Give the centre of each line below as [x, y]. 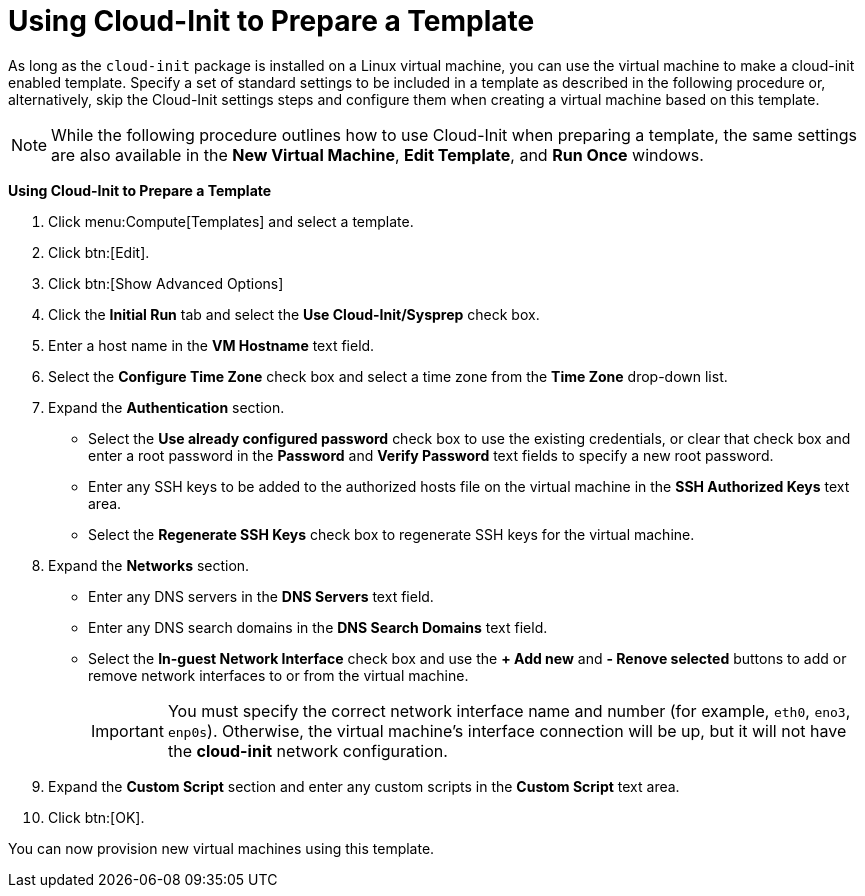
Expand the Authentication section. [166, 407]
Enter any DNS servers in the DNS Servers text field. [261, 596]
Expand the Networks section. [149, 565]
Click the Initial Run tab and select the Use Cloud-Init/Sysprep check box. [294, 314]
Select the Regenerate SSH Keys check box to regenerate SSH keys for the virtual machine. [391, 534]
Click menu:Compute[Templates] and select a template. [231, 221]
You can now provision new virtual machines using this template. [221, 848]
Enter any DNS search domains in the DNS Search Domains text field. [318, 627]
